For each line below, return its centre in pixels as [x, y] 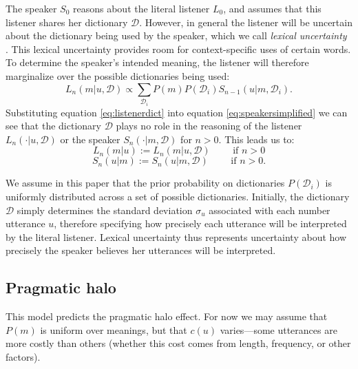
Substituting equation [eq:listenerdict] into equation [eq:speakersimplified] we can [177, 112]
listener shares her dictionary [67, 22]
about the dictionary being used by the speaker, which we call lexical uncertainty [176, 35]
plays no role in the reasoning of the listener [209, 126]
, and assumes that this [272, 8]
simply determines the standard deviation [105, 210]
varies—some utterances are [278, 329]
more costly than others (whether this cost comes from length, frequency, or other [178, 343]
